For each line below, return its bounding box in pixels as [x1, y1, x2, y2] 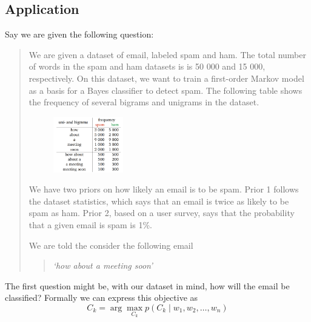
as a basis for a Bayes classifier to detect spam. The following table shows [28, 84, 303, 96]
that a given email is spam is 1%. [28, 218, 152, 231]
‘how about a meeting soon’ [53, 259, 153, 272]
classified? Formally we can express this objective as [5, 291, 198, 304]
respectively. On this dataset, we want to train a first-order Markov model [28, 71, 304, 84]
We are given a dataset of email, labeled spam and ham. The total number [28, 48, 306, 61]
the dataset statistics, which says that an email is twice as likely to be [28, 194, 289, 207]
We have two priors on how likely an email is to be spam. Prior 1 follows [28, 183, 299, 195]
